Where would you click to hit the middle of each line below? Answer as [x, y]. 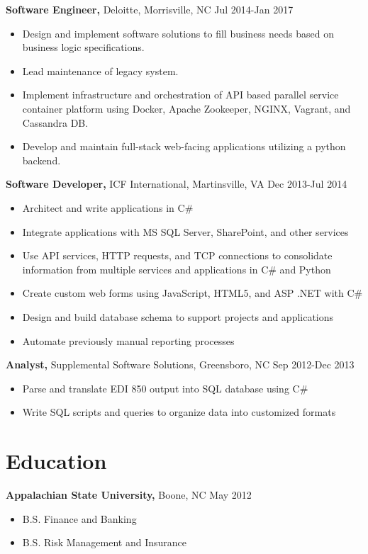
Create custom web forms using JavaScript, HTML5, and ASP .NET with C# [193, 293]
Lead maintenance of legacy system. [100, 70]
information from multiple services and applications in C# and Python [177, 269]
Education [56, 461]
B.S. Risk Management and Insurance [104, 542]
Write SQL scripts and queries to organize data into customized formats [179, 412]
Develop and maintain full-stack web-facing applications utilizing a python [184, 146]
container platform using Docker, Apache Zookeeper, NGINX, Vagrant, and [186, 108]
